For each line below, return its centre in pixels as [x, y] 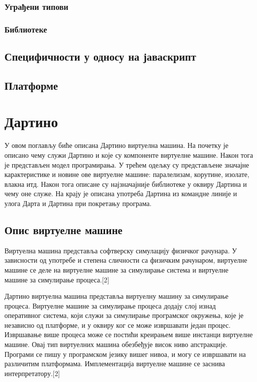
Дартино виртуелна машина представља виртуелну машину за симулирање [117, 296]
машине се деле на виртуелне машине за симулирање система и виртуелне [116, 269]
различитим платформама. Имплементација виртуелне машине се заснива [115, 364]
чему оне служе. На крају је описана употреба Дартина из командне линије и [121, 193]
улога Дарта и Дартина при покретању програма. [78, 203]
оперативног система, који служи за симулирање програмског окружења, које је [124, 315]
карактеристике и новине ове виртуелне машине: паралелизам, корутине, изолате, [127, 174]
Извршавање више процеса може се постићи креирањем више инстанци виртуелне [129, 334]
